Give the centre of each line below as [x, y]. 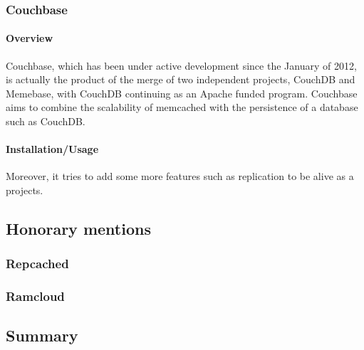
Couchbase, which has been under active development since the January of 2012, [181, 65]
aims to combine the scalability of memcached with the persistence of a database [182, 107]
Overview [30, 38]
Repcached [37, 264]
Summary [42, 335]
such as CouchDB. [46, 121]
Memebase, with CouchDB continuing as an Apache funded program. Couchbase [182, 93]
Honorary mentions [78, 228]
